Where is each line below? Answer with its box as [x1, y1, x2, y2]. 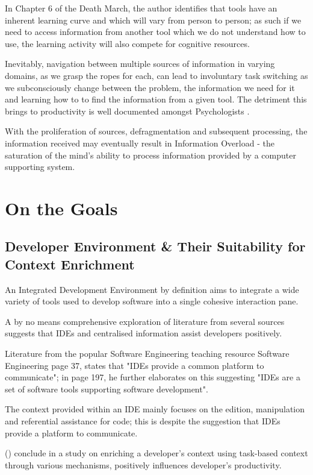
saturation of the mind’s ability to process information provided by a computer [5, 148, 296, 161]
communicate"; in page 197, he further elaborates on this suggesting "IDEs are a [5, 371, 300, 383]
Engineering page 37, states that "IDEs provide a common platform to [5, 359, 264, 371]
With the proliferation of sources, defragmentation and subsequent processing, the [5, 125, 308, 137]
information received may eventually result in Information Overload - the [5, 136, 274, 149]
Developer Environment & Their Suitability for [5, 237, 306, 256]
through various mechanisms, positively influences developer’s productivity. [5, 458, 282, 471]
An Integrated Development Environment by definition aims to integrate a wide [5, 283, 299, 295]
